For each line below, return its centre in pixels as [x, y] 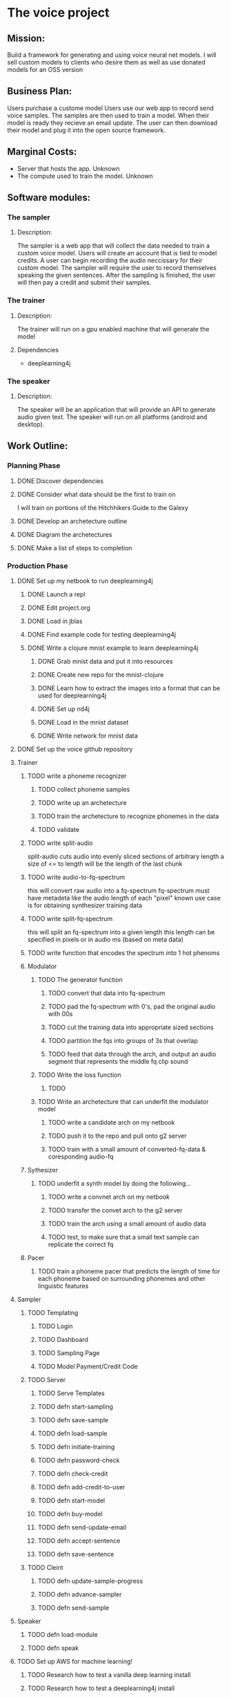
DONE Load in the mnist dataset [83, 722]
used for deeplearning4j [72, 695]
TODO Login [56, 1326]
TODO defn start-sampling [76, 1406]
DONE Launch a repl [56, 594]
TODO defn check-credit [73, 1473]
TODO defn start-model [71, 1500]
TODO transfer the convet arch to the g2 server [115, 1210]
